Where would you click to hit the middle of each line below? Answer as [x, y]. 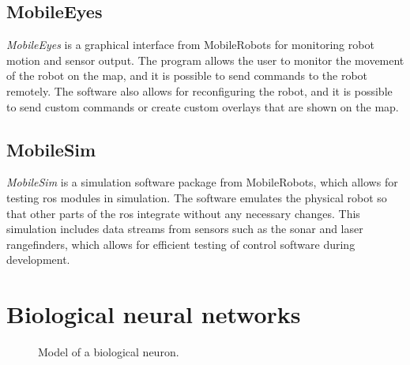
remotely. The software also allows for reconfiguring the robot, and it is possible [199, 90]
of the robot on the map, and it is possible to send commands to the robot [187, 75]
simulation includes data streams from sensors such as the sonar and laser [185, 229]
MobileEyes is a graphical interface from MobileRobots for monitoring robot [190, 45]
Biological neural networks [154, 314]
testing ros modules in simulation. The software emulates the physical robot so [197, 197]
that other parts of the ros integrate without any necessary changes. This [183, 213]
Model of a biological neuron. [109, 352]
